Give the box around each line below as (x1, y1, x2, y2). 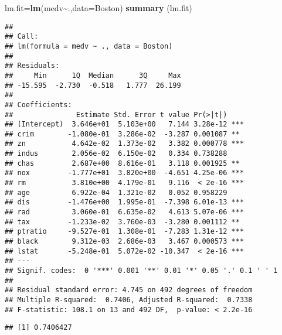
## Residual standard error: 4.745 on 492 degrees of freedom (5, 286, 253, 295)
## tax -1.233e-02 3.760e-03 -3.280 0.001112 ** (5, 217, 240, 226)
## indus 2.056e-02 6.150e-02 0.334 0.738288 (5, 149, 227, 158)
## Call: (5, 32, 39, 41)
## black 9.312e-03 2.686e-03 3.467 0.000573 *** (5, 237, 244, 246)
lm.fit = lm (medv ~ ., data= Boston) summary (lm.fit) (5, 2, 192, 13)
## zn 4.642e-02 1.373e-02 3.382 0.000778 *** (5, 139, 244, 148)
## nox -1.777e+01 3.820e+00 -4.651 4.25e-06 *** (5, 169, 244, 177)
